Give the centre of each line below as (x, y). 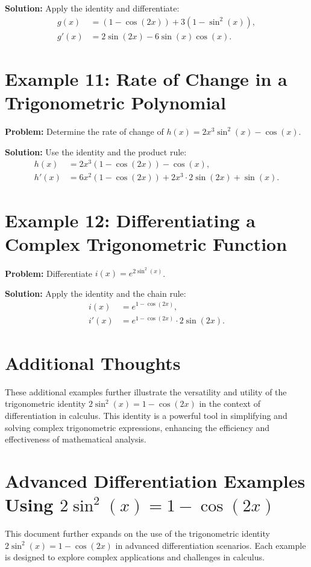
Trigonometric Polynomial (115, 102)
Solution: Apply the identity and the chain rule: (96, 293)
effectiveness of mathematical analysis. (76, 439)
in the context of (230, 403)
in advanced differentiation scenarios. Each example (211, 545)
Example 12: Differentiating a (130, 220)
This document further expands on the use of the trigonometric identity (137, 533)
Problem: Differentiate (49, 273)
